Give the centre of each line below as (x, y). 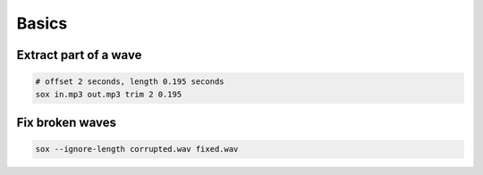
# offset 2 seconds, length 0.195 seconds (130, 82)
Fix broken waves (66, 122)
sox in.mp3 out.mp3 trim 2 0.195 (109, 94)
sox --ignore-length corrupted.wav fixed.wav (137, 149)
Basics (42, 23)
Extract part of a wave (79, 55)
